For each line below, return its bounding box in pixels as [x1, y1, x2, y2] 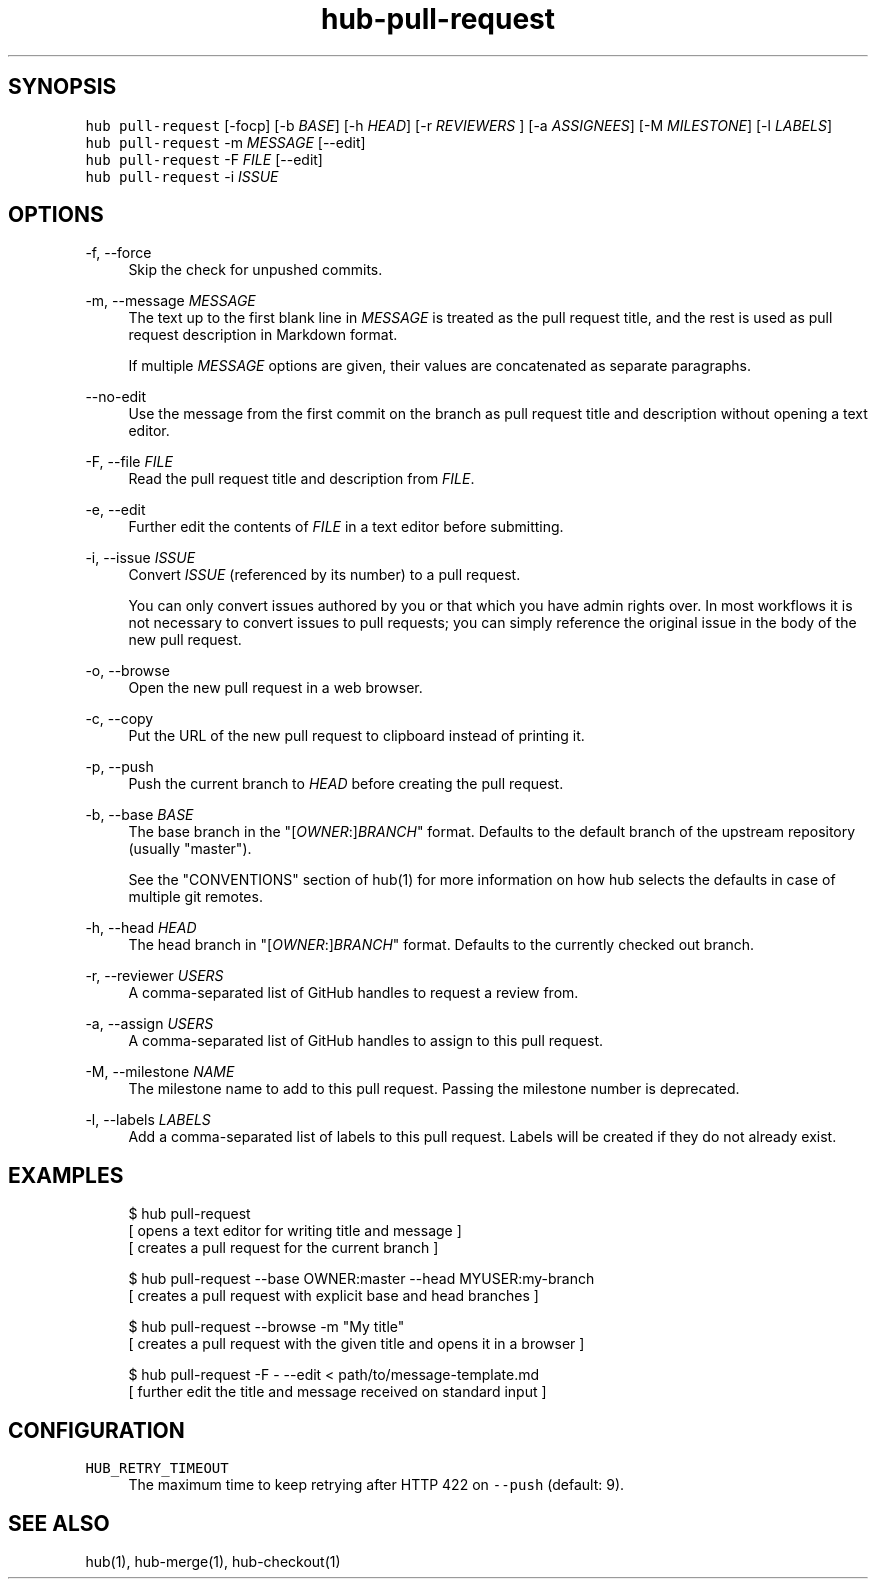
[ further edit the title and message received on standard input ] [128, 1383, 547, 1401]
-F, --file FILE [85, 453, 173, 471]
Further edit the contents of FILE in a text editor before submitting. [128, 518, 564, 536]
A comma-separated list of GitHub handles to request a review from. [128, 984, 579, 1002]
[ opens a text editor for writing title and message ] [128, 1222, 462, 1240]
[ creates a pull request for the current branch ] [128, 1239, 439, 1257]
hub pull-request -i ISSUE [85, 167, 279, 185]
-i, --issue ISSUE [85, 549, 196, 567]
